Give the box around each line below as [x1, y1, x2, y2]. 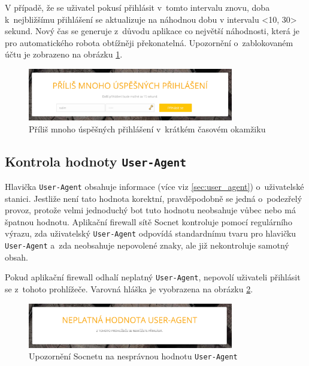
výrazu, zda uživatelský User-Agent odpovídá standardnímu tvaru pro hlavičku [5, 227, 296, 240]
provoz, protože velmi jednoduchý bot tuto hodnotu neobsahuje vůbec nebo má [5, 204, 296, 216]
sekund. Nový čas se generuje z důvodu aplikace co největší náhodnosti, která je [5, 25, 300, 37]
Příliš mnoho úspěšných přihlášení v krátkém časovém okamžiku [29, 122, 266, 135]
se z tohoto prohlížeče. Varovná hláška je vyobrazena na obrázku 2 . [5, 283, 253, 295]
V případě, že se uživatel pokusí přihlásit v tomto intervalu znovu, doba [5, 1, 270, 13]
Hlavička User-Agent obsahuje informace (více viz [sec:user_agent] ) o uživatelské [5, 180, 304, 193]
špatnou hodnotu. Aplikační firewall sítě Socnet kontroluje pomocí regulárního [5, 215, 292, 228]
